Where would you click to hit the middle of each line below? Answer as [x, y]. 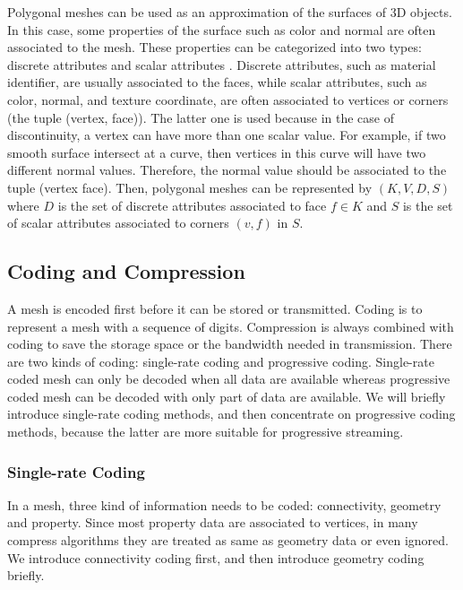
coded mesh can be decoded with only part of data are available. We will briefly [227, 396]
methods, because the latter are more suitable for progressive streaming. [206, 432]
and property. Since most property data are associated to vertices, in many [213, 522]
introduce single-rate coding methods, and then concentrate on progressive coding [231, 414]
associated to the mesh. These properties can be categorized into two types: [214, 47]
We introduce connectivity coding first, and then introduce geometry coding [216, 557]
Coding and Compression [126, 271]
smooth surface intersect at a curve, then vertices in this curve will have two [217, 152]
